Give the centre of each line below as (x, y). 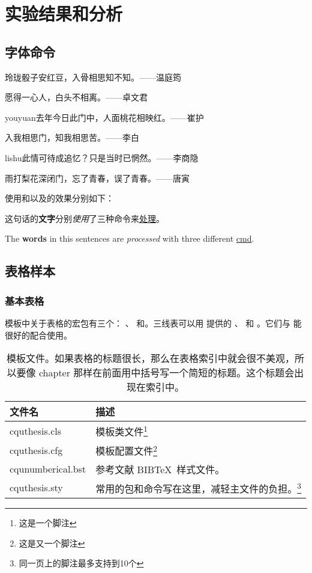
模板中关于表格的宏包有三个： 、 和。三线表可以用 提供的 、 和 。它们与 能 (153, 323)
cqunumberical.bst (48, 469)
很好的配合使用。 (38, 335)
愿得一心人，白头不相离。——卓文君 (76, 97)
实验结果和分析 (64, 14)
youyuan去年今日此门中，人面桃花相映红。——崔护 (104, 117)
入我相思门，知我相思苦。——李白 (72, 137)
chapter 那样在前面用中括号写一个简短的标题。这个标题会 (166, 373)
